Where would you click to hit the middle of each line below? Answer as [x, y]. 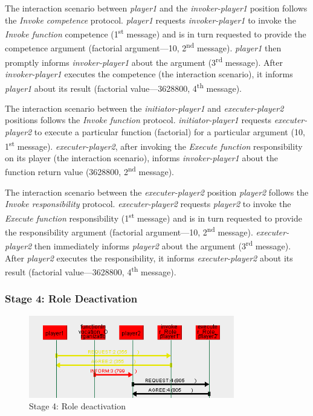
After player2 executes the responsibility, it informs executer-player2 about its [149, 258]
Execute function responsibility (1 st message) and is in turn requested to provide [153, 217]
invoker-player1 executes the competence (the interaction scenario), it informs [149, 73]
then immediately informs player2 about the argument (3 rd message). [163, 245]
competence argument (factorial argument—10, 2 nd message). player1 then [143, 47]
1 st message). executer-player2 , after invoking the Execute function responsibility [154, 145]
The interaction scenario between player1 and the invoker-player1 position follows [156, 8]
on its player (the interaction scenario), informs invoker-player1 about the [141, 157]
